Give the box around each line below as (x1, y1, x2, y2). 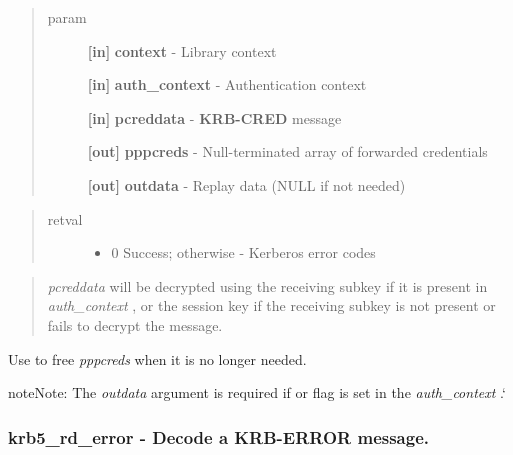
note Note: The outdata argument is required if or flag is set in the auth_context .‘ (8, 382, 506, 403)
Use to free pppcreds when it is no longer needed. (8, 348, 307, 369)
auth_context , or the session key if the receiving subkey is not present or (47, 295, 496, 316)
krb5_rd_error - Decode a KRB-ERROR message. (8, 424, 430, 449)
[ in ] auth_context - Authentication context (87, 74, 367, 95)
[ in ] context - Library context (87, 40, 277, 61)
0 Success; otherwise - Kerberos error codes (111, 242, 376, 263)
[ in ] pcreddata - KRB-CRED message (87, 107, 342, 128)
